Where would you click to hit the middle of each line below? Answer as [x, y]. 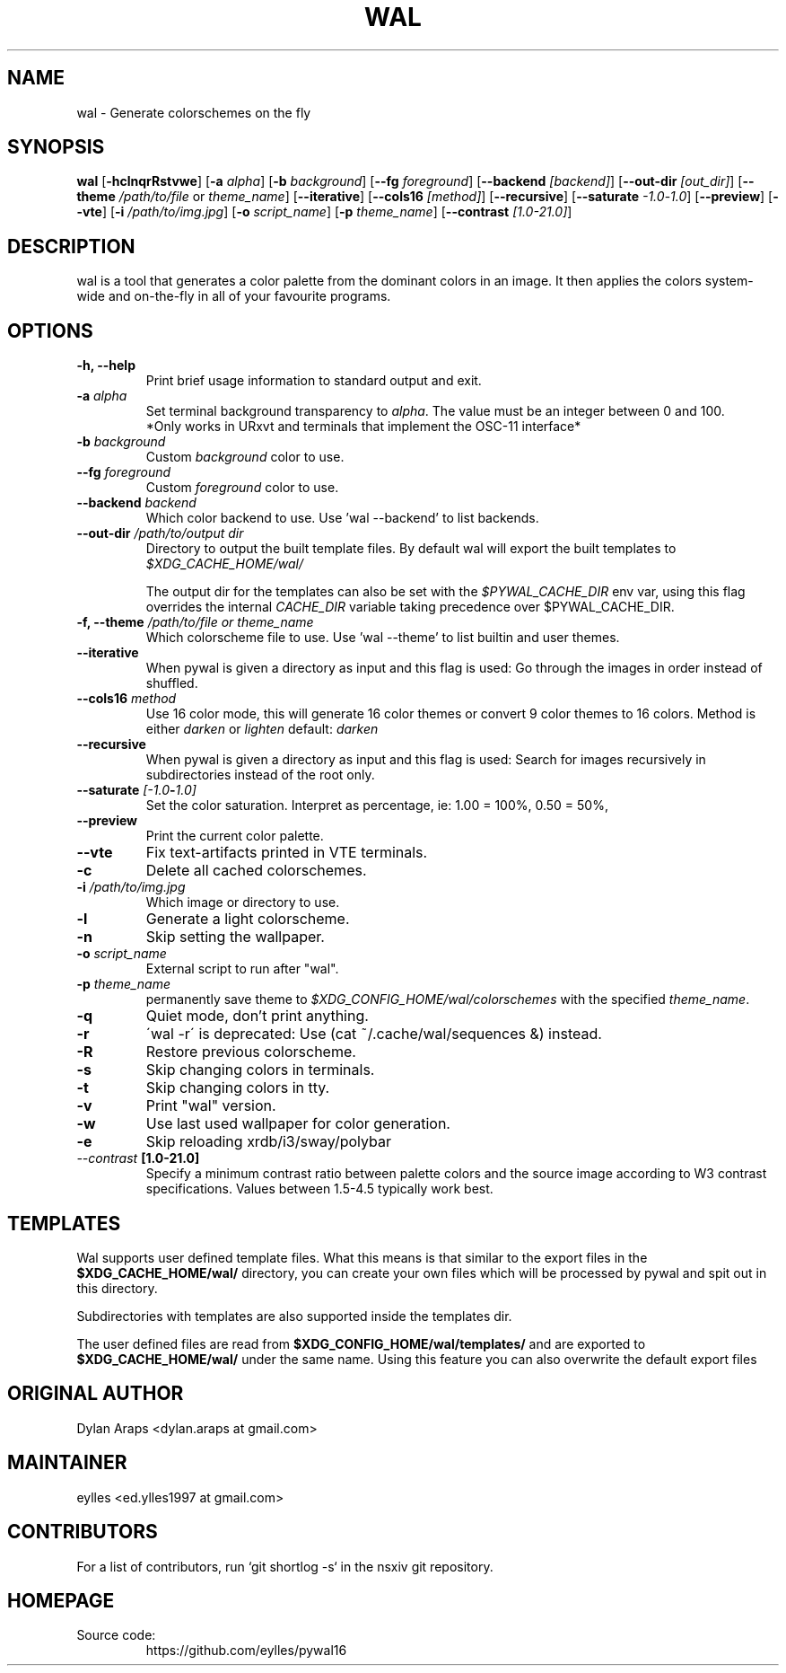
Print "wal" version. [211, 1106]
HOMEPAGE [61, 1600]
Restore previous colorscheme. [251, 1052]
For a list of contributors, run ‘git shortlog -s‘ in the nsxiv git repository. [285, 1566]
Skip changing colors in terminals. [260, 1070]
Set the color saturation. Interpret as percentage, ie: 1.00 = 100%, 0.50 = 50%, [377, 806]
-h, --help [106, 365]
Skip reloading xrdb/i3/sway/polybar [269, 1142]
